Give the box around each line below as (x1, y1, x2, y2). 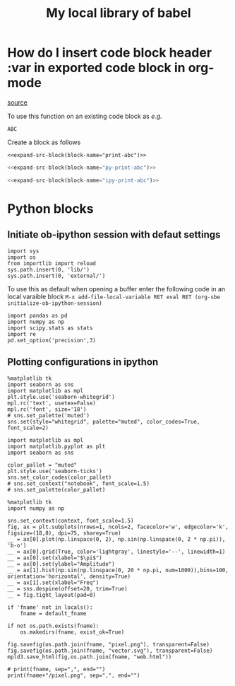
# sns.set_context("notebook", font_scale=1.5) (7, 479, 150, 487)
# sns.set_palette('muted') (7, 412, 90, 419)
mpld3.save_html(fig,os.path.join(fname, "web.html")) (7, 653, 172, 661)
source (7, 98, 28, 107)
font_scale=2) (7, 424, 49, 431)
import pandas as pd (7, 312, 68, 319)
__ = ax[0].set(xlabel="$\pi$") (7, 554, 102, 562)
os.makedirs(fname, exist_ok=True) (20, 628, 125, 636)
